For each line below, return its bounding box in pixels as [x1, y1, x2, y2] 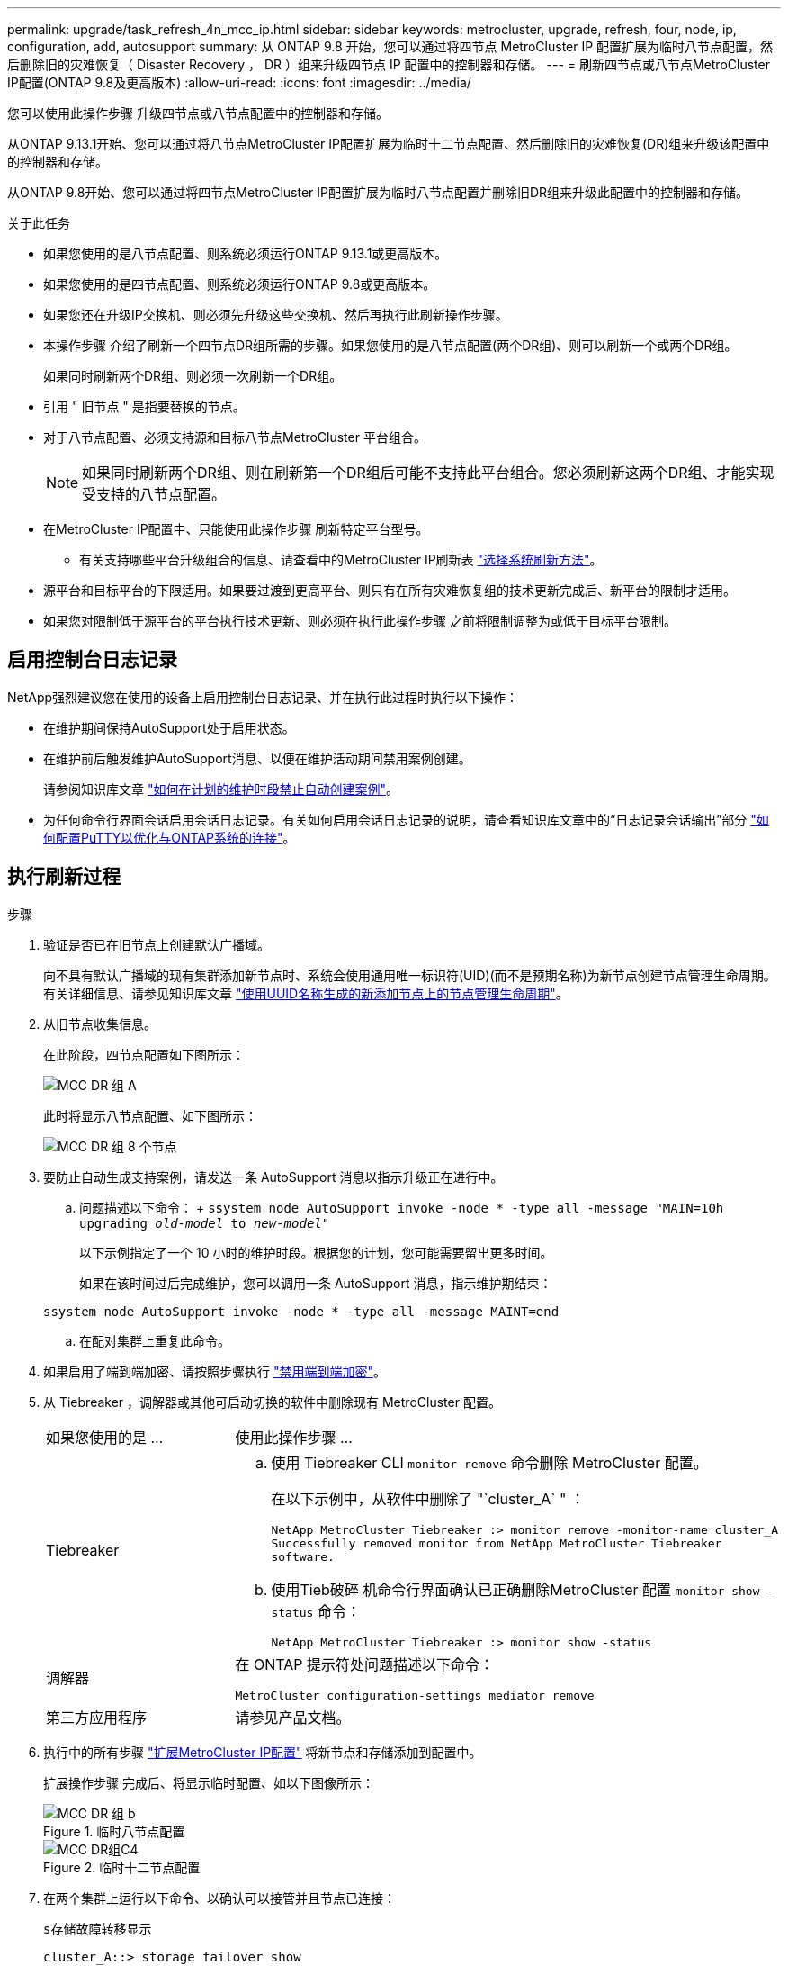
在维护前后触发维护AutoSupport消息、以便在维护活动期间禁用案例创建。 [43, 750, 471, 766]
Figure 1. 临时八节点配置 [43, 1823, 185, 1839]
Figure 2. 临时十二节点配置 [43, 1859, 201, 1875]
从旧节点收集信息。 [43, 1015, 157, 1032]
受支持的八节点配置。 [82, 485, 227, 503]
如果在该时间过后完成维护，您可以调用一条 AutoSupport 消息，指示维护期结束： [79, 1275, 552, 1291]
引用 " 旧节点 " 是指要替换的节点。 [43, 399, 246, 414]
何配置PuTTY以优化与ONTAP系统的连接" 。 [43, 829, 296, 845]
